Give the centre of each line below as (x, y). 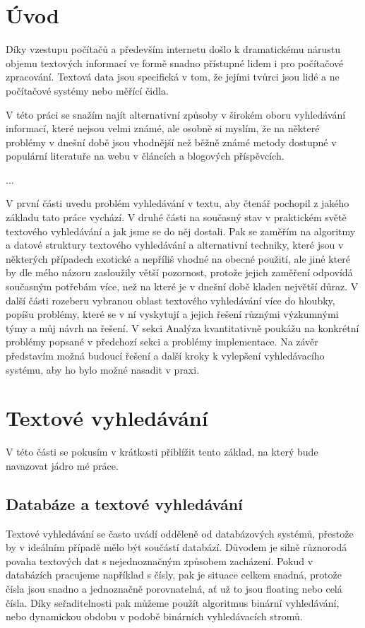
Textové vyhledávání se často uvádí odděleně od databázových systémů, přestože (180, 533)
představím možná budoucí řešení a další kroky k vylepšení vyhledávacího (165, 355)
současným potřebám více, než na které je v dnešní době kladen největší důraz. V (182, 286)
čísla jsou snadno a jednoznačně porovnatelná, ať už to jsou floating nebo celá (174, 589)
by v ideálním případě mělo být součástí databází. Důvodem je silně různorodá (176, 547)
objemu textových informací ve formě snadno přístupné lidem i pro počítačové (175, 63)
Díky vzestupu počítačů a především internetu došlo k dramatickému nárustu (173, 49)
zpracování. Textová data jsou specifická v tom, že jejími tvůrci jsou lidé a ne (173, 77)
